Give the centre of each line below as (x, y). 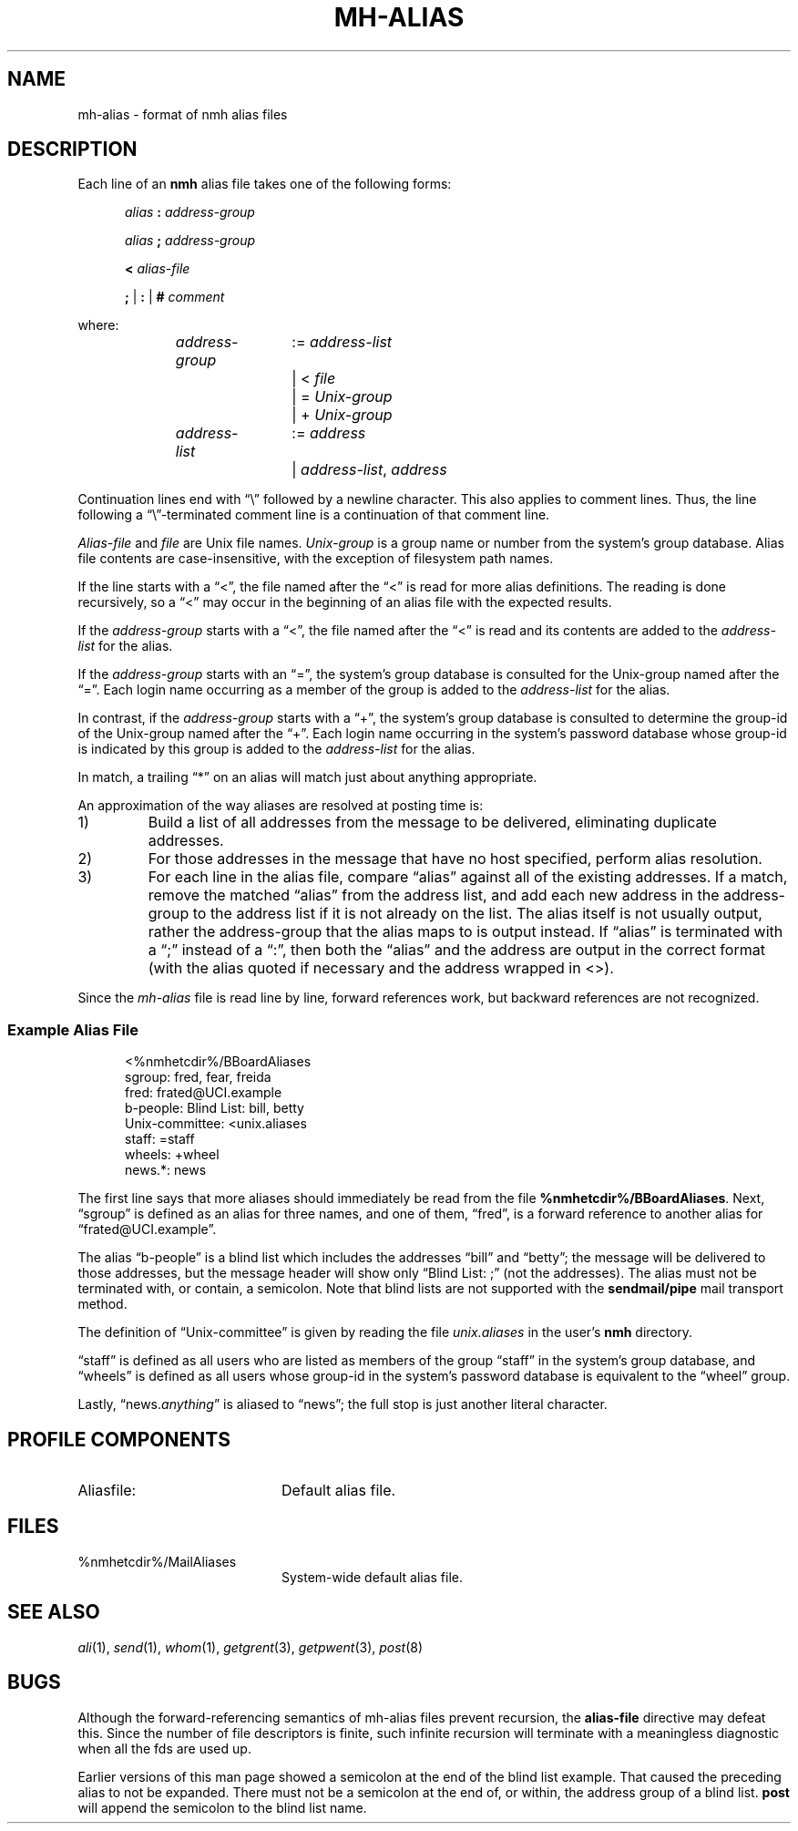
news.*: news (166, 1170)
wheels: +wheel (172, 1155)
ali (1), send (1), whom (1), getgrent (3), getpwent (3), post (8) (251, 1647)
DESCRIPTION (72, 149)
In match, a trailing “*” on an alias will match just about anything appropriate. (307, 777)
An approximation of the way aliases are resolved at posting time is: (281, 806)
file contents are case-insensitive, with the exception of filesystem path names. (316, 559)
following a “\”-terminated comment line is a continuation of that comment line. (314, 515)
